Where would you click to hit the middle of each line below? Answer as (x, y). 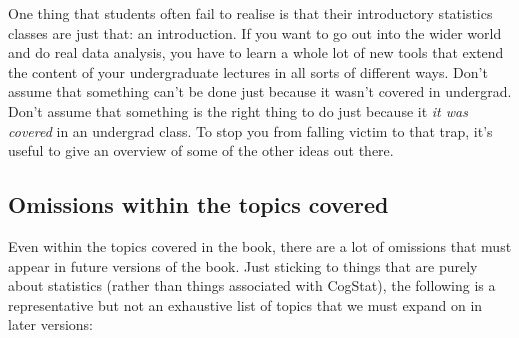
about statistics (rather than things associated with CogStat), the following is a (252, 285)
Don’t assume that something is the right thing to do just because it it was (238, 110)
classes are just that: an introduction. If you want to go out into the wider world (255, 32)
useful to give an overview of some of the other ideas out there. (201, 150)
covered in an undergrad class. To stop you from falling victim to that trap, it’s (250, 130)
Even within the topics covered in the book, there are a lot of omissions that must (260, 245)
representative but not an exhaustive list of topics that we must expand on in (245, 304)
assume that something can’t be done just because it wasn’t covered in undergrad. (260, 91)
